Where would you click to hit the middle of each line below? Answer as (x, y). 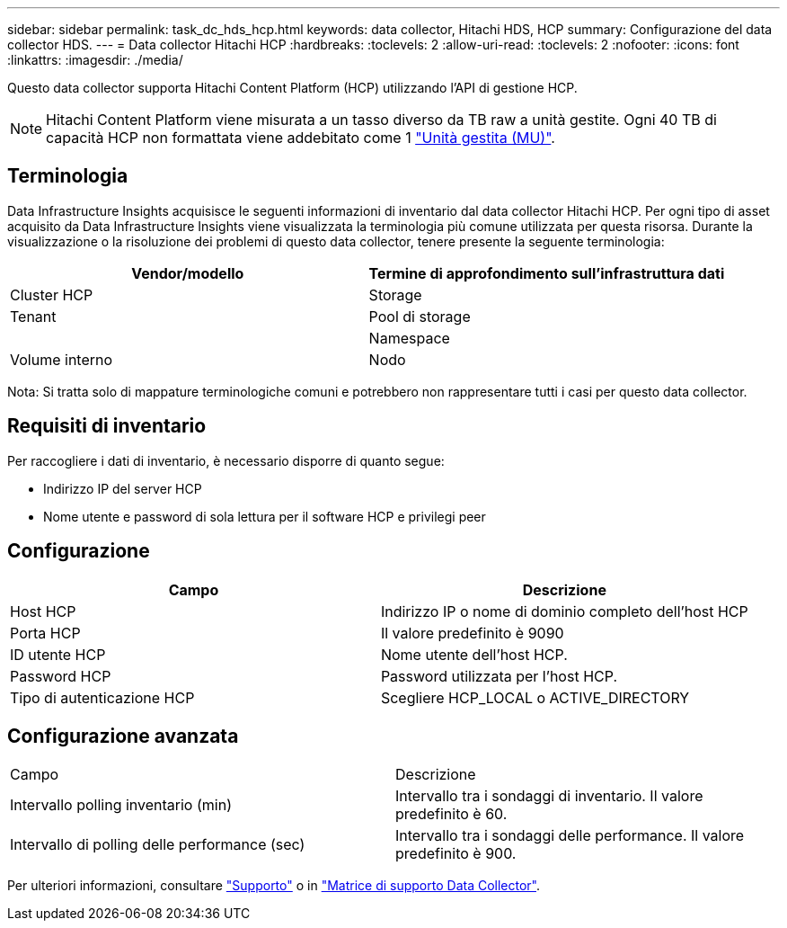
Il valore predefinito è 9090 (472, 633)
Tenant (33, 316)
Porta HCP (45, 633)
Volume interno (62, 359)
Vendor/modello (188, 273)
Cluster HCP (52, 294)
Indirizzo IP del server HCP (123, 488)
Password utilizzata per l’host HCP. (499, 676)
